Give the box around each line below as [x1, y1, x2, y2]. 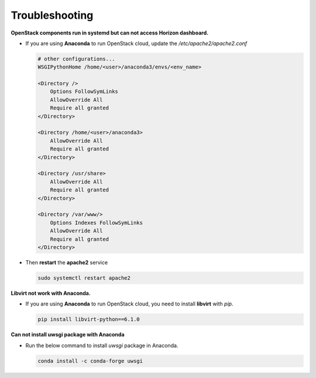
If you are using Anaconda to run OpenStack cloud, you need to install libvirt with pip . [25, 300, 233, 307]
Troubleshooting [11, 9, 94, 22]
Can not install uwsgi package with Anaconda [11, 331, 125, 338]
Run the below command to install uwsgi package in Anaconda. [25, 342, 178, 349]
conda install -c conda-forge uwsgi [37, 358, 143, 364]
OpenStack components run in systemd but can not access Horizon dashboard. [11, 29, 209, 36]
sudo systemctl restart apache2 [37, 274, 131, 281]
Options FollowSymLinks [50, 88, 118, 95]
